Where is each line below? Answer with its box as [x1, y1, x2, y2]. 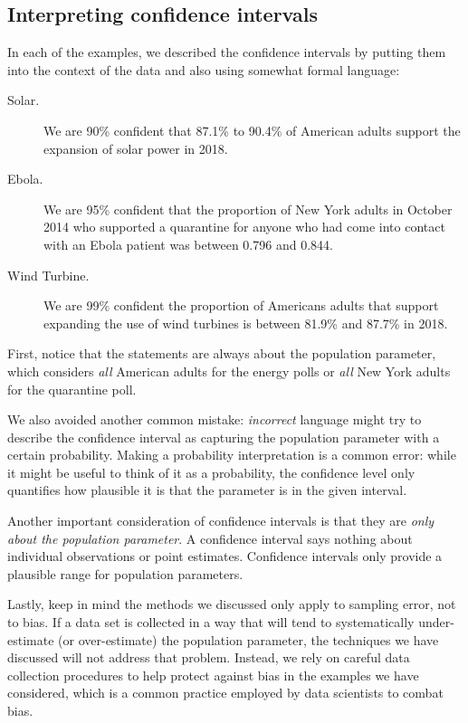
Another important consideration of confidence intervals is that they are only [7, 511, 435, 530]
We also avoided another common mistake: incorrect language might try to [7, 410, 422, 429]
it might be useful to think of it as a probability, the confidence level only [7, 462, 415, 481]
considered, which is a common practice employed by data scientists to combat [7, 683, 444, 702]
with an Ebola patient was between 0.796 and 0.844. [43, 234, 333, 253]
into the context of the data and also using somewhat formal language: [7, 60, 400, 79]
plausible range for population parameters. [7, 564, 244, 583]
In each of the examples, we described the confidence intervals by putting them [7, 43, 446, 62]
